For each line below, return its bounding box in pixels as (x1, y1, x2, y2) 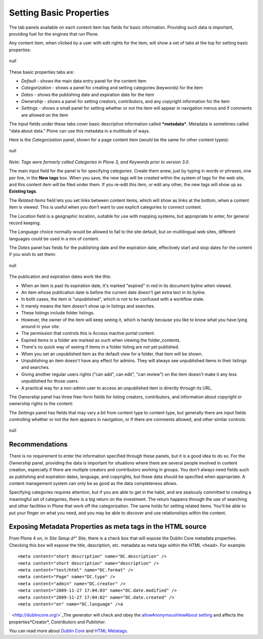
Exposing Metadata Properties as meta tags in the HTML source (9, 523, 207, 531)
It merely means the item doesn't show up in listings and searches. (21, 303, 155, 309)
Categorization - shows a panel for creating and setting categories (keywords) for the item (21, 85, 203, 91)
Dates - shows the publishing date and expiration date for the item (21, 92, 154, 97)
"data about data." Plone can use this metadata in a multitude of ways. (9, 128, 150, 134)
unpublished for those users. (21, 378, 79, 384)
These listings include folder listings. (21, 310, 95, 316)
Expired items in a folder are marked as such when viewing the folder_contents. (21, 337, 181, 343)
